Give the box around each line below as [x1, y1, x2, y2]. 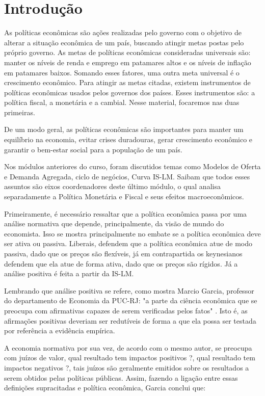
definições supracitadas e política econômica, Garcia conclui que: [4, 382, 206, 393]
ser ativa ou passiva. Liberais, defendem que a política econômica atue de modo [4, 238, 253, 249]
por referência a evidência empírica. [4, 325, 115, 336]
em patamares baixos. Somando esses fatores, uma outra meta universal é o [4, 67, 240, 77]
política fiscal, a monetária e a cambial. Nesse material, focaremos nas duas [4, 97, 240, 108]
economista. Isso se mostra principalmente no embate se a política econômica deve [4, 228, 261, 239]
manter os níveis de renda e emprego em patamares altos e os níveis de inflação [4, 57, 251, 67]
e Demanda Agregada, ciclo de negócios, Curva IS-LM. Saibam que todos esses [4, 171, 250, 181]
